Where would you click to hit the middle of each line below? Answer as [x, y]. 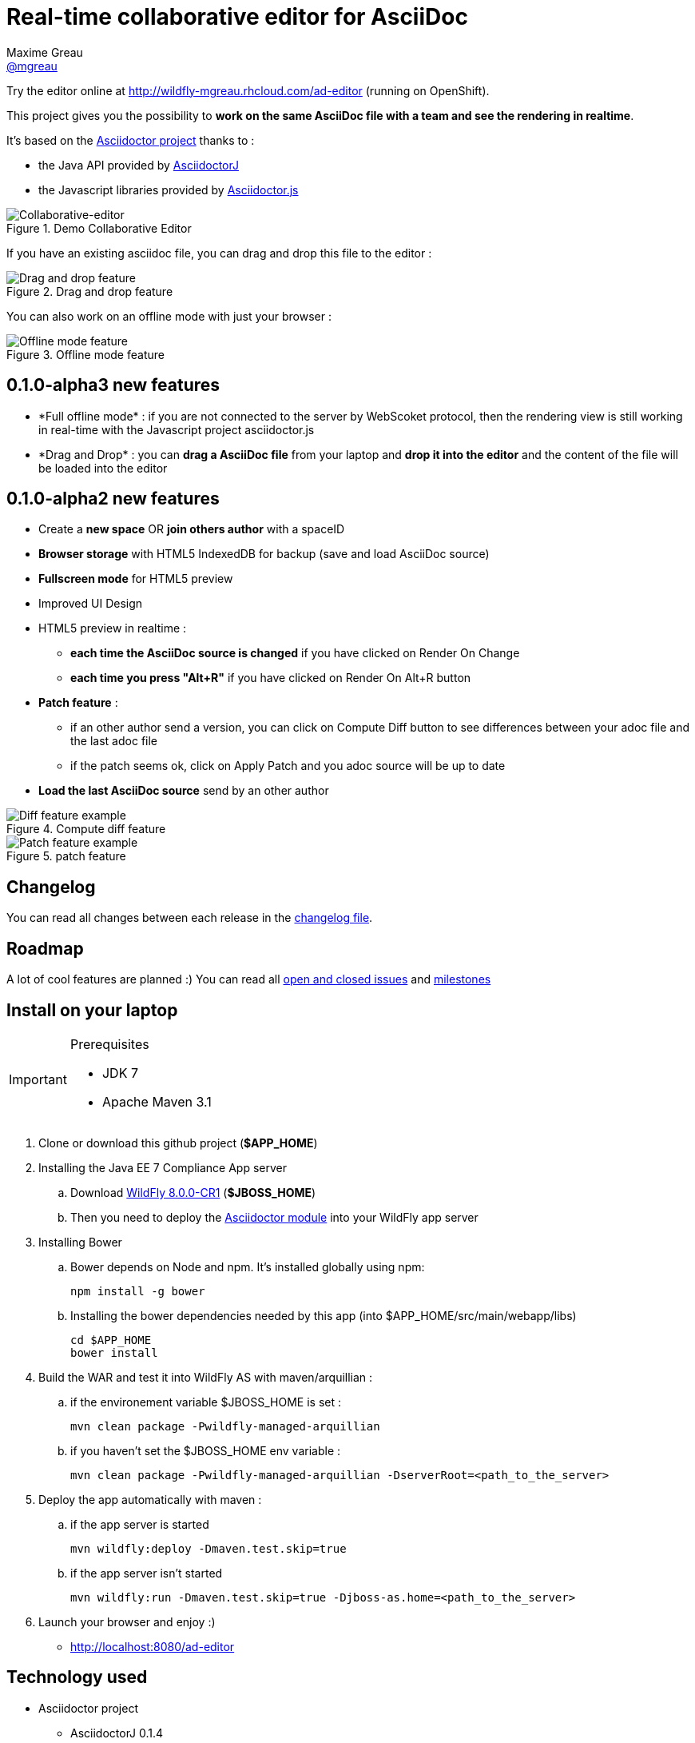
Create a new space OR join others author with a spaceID [192, 529]
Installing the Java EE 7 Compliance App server [163, 1167]
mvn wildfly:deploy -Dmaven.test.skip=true [208, 1548]
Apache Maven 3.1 [157, 1101]
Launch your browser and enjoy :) [127, 1621]
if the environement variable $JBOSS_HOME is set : [206, 1402]
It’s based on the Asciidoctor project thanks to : [131, 140]
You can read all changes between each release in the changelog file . [190, 918]
